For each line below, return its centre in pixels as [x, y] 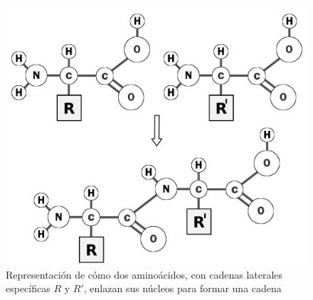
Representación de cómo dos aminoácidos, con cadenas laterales [144, 274]
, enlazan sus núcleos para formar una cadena [182, 288]
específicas [28, 288]
